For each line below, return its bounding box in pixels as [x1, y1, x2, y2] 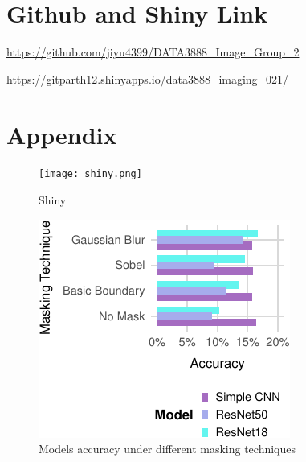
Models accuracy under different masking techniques [39, 440, 296, 457]
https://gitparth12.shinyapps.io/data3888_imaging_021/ [6, 70, 289, 87]
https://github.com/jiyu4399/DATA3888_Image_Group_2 [6, 43, 300, 60]
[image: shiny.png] [39, 168, 142, 180]
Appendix [6, 118, 117, 151]
